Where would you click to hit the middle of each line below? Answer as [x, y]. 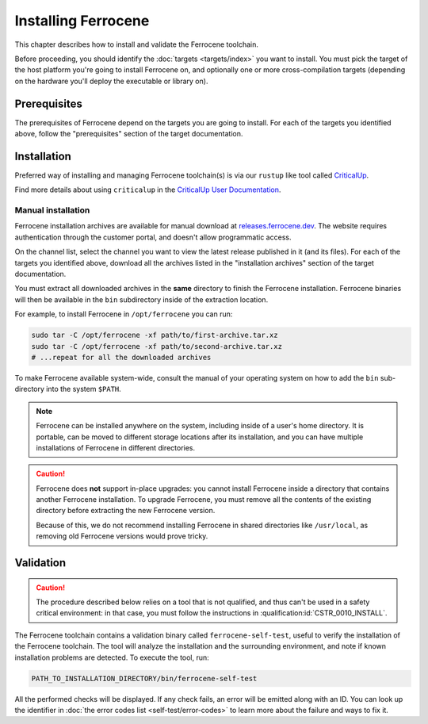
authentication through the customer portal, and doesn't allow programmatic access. [153, 237]
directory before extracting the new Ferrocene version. [126, 511]
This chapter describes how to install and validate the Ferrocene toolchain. [137, 44]
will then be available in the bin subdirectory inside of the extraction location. [141, 299]
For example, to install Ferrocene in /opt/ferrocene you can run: [124, 314]
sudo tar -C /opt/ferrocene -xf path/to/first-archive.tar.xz [155, 335]
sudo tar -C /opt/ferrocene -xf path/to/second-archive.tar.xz [157, 346]
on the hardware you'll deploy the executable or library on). [111, 81]
